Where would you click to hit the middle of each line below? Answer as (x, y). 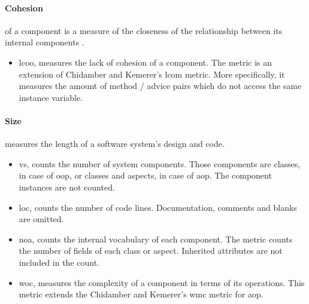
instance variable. (51, 97)
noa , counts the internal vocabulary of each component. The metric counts (156, 239)
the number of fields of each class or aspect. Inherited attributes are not (151, 251)
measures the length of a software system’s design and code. (115, 144)
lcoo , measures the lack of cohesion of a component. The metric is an (146, 62)
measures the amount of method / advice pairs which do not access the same (160, 86)
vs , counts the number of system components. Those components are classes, (160, 163)
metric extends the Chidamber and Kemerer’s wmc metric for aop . (141, 294)
